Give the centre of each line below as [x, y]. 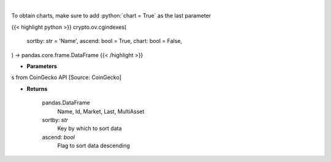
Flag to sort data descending [93, 146]
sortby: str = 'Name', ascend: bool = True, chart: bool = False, [105, 41]
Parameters [42, 66]
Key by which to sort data [89, 128]
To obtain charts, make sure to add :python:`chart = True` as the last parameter [111, 16]
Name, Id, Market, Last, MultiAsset [101, 111]
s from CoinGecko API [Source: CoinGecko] [67, 77]
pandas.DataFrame [66, 103]
